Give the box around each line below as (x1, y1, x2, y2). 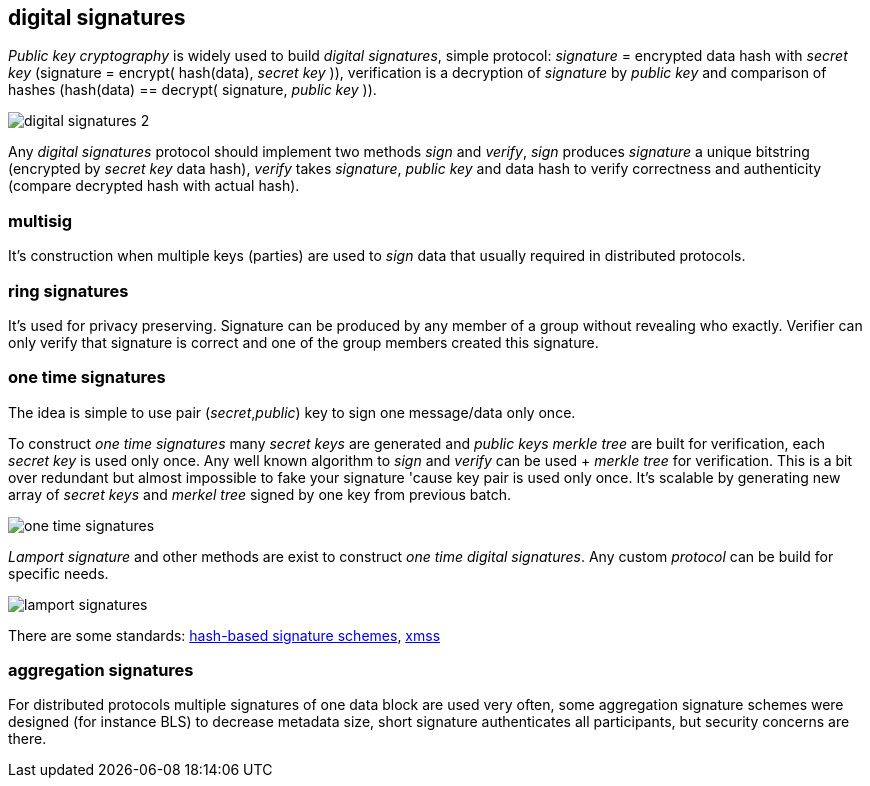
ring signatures (8, 280, 129, 301)
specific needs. (8, 564, 109, 582)
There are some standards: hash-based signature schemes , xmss (8, 626, 441, 644)
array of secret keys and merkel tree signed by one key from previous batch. (8, 485, 512, 503)
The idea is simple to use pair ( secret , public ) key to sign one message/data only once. (8, 403, 576, 421)
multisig (8, 210, 73, 231)
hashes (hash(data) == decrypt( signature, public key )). (8, 81, 377, 99)
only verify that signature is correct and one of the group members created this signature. (8, 333, 599, 351)
